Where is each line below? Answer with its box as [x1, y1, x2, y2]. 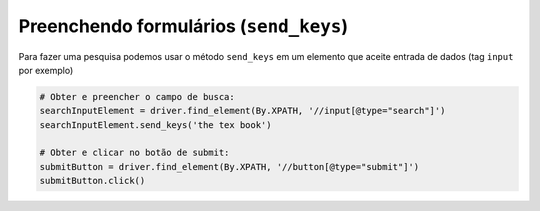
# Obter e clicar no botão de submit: [39, 147, 230, 159]
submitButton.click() [39, 175, 146, 187]
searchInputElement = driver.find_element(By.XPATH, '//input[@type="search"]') [39, 105, 446, 117]
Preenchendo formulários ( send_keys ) [18, 15, 349, 37]
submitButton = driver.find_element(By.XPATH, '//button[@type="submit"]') [39, 161, 420, 172]
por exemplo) [18, 64, 74, 76]
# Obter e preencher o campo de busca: [39, 91, 235, 102]
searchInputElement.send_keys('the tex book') [39, 119, 272, 130]
